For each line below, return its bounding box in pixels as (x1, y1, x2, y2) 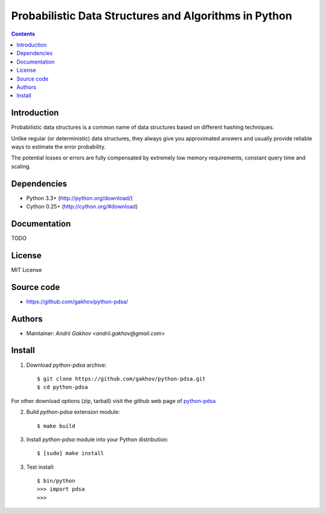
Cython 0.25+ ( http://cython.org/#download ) (26, 203, 138, 210)
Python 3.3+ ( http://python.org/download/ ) (26, 194, 133, 202)
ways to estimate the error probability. (11, 143, 106, 150)
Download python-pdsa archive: (26, 361, 107, 369)
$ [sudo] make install (37, 450, 104, 457)
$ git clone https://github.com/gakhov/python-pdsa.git (37, 375, 206, 382)
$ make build (37, 422, 75, 429)
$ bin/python (37, 477, 75, 485)
